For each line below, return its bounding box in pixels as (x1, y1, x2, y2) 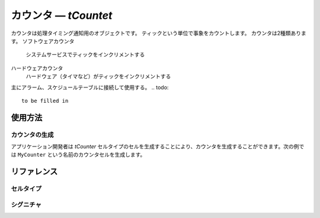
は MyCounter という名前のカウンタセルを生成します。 (11, 151, 146, 158)
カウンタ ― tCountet (11, 9, 113, 22)
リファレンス (11, 167, 58, 177)
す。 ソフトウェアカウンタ (11, 37, 75, 44)
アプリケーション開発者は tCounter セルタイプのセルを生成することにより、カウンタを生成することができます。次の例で (11, 143, 305, 150)
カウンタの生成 (11, 131, 54, 139)
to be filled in (21, 97, 69, 104)
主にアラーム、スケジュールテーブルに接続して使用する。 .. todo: (11, 83, 169, 91)
